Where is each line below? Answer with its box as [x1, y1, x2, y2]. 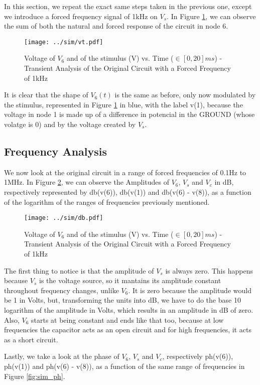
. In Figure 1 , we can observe [167, 11, 256, 21]
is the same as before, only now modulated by [114, 89, 256, 100]
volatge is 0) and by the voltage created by [4, 119, 136, 129]
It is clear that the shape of [4, 89, 88, 100]
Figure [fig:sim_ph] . [4, 370, 65, 381]
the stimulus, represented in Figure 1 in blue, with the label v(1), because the [4, 99, 243, 109]
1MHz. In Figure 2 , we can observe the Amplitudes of [4, 177, 170, 187]
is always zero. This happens [165, 265, 253, 276]
